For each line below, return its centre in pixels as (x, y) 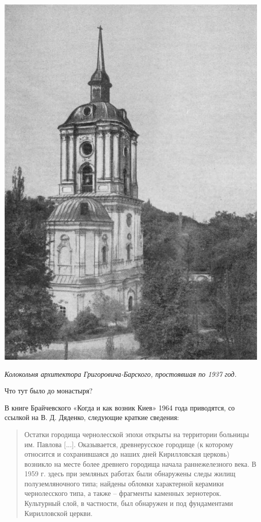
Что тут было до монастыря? (49, 391)
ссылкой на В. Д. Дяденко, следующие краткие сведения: (92, 417)
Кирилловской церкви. (58, 513)
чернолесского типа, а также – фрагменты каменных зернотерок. (123, 493)
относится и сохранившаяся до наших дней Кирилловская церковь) (127, 454)
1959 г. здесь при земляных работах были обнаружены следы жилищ (130, 474)
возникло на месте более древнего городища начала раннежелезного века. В (140, 463)
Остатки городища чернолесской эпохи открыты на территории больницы (137, 434)
